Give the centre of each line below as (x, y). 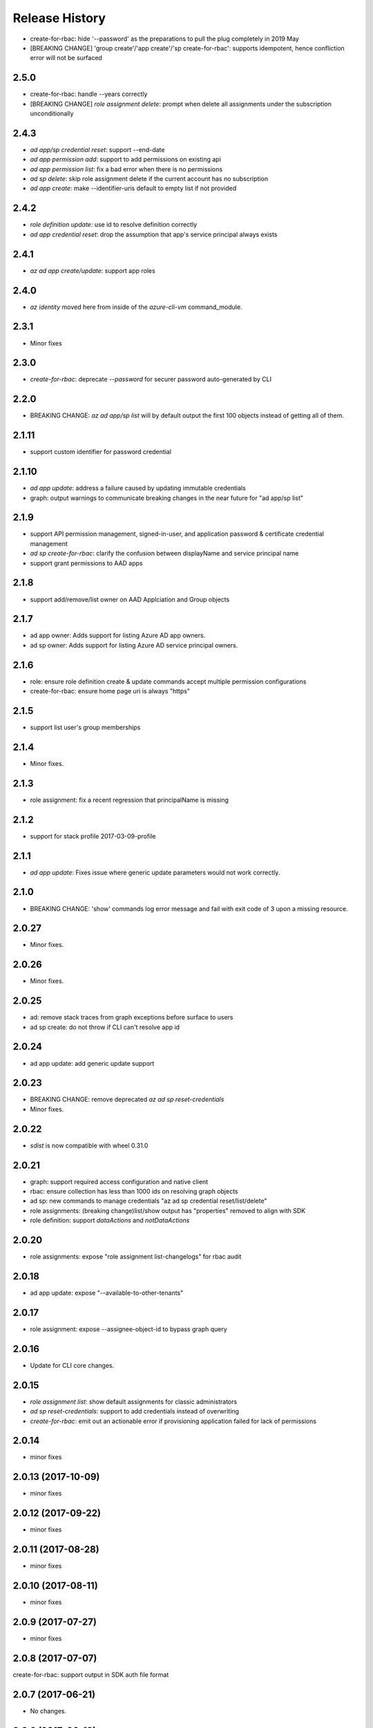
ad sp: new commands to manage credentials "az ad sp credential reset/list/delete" (149, 1201)
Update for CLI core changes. (72, 1365)
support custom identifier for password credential (101, 452)
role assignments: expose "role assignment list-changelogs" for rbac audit (136, 1257)
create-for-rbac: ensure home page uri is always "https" (110, 691)
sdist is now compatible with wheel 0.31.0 (89, 1145)
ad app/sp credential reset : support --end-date (97, 149)
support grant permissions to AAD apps (86, 563)
